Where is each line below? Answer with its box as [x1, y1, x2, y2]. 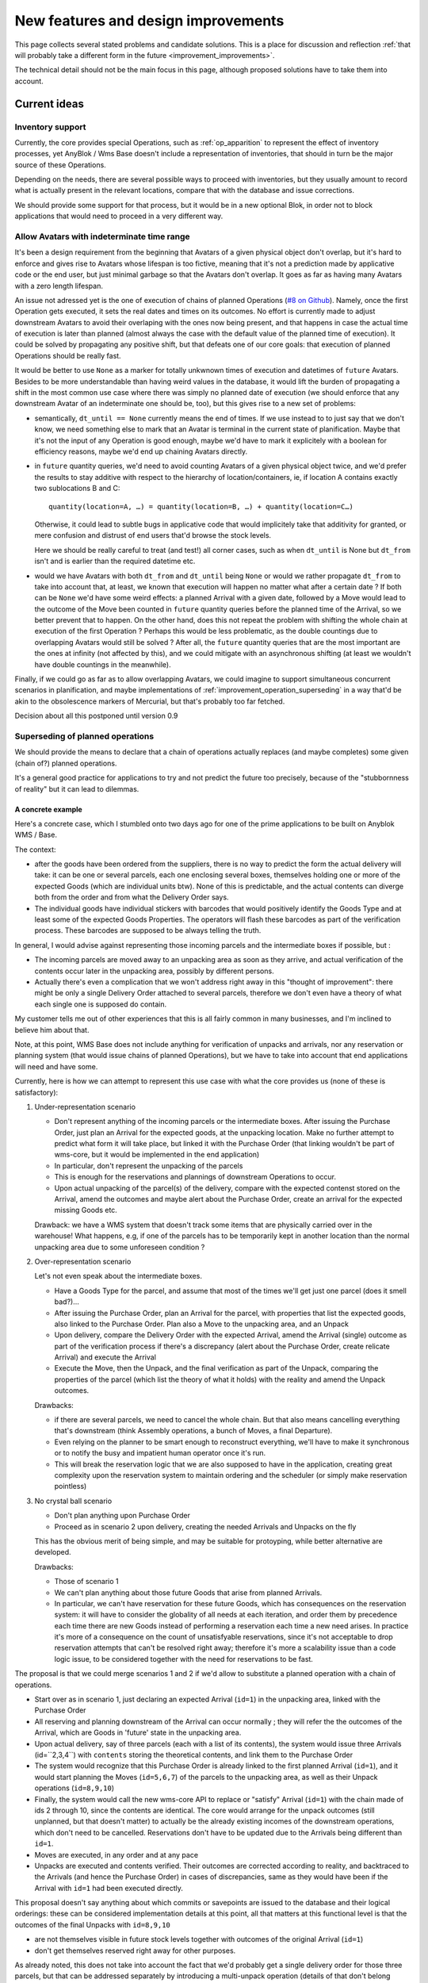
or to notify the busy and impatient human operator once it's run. [54, 1448, 266, 1458]
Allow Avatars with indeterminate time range [14, 231, 190, 242]
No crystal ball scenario [34, 1496, 113, 1505]
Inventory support [14, 121, 86, 132]
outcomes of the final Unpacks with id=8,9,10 [14, 1920, 170, 1929]
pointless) [54, 1482, 87, 1491]
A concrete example [14, 804, 82, 814]
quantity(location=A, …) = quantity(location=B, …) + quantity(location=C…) [48, 502, 354, 511]
